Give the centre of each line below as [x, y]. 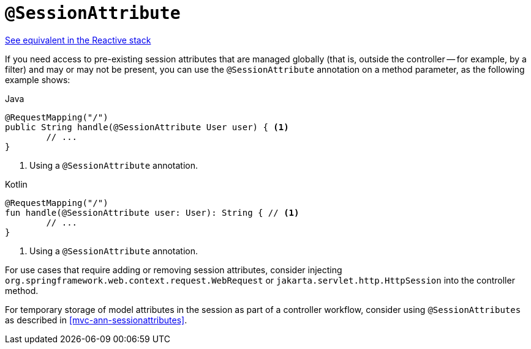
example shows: [38, 79]
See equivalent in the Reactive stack [78, 40]
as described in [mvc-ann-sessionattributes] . [96, 320]
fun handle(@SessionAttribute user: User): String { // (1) [152, 212]
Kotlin [16, 184]
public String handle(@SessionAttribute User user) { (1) [147, 127]
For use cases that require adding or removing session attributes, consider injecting [174, 270]
